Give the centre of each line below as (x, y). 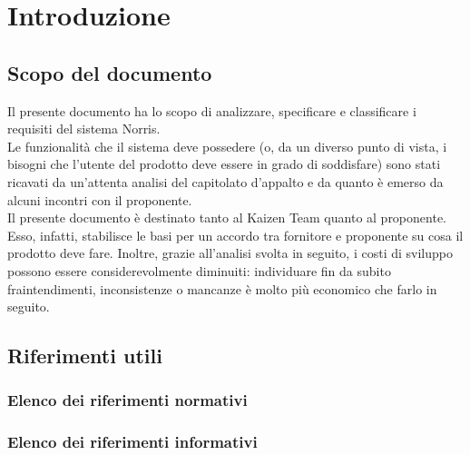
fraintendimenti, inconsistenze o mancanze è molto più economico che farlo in (222, 288)
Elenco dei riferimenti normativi (127, 400)
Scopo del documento (110, 72)
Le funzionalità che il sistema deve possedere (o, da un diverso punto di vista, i (227, 146)
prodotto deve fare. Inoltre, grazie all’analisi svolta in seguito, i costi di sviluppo (230, 253)
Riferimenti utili (85, 356)
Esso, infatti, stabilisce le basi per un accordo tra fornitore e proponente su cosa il (235, 235)
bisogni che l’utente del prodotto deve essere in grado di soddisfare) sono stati (224, 164)
